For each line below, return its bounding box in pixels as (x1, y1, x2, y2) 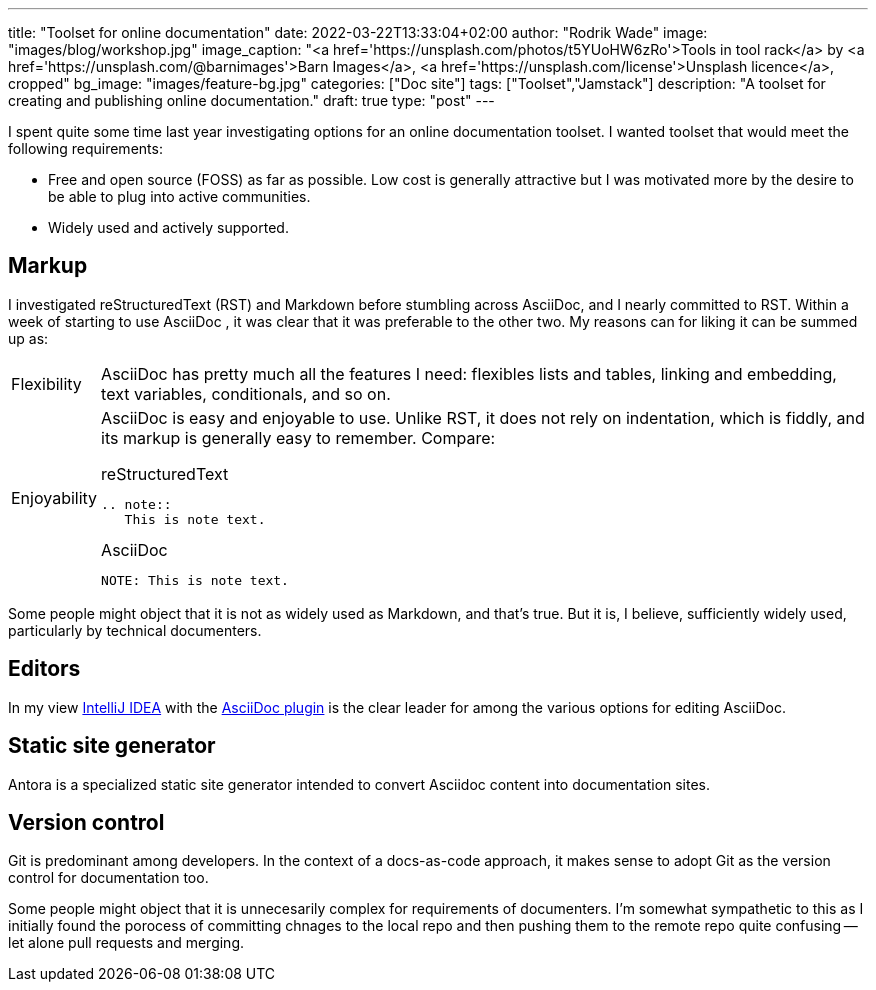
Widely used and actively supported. (48, 219, 289, 236)
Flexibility (11, 373, 82, 394)
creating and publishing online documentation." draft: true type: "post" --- (8, 92, 495, 109)
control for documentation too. (8, 869, 209, 887)
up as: (8, 329, 49, 347)
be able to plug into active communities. (48, 188, 311, 205)
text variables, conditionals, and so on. (101, 383, 391, 404)
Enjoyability (11, 487, 98, 508)
